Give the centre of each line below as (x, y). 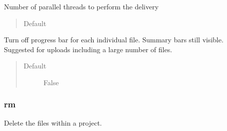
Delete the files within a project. (53, 122)
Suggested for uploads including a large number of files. (88, 49)
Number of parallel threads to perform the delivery (81, 6)
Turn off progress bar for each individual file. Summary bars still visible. (114, 40)
